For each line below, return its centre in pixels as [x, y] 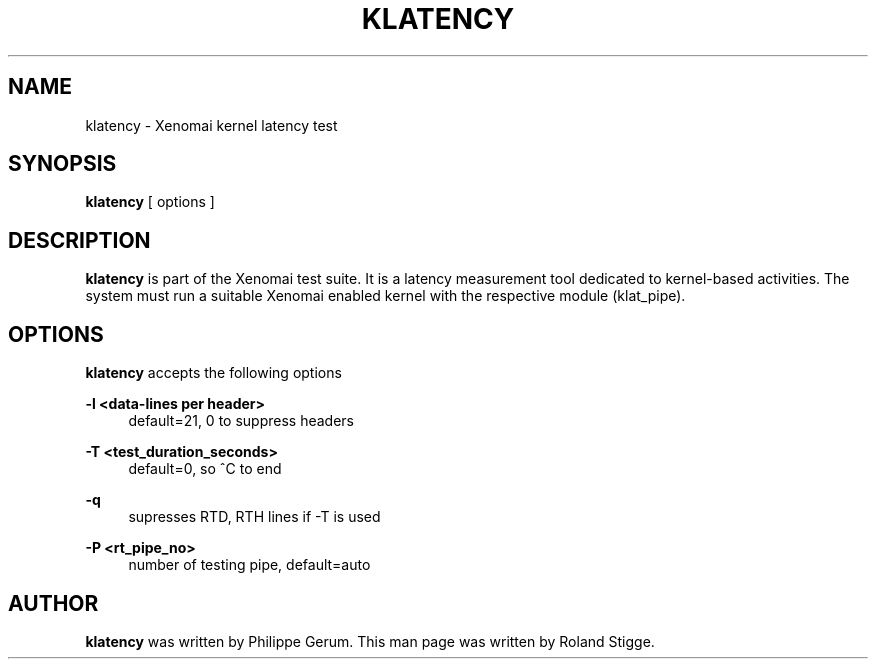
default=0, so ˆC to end [205, 469]
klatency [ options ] [150, 202]
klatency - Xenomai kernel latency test [211, 125]
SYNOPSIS [62, 164]
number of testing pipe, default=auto [249, 565]
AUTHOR [53, 603]
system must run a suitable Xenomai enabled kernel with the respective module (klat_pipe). [385, 296]
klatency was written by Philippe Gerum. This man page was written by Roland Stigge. [370, 641]
